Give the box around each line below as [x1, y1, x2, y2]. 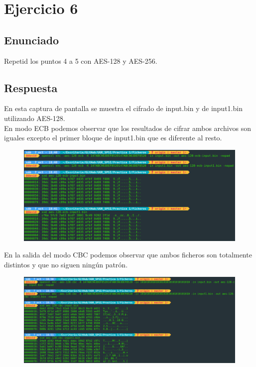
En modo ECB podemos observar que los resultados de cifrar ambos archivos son [4, 122, 252, 133]
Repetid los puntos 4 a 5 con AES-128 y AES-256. [4, 55, 157, 66]
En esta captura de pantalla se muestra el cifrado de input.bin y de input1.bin [4, 103, 243, 114]
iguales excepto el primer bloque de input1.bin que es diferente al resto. [4, 132, 222, 143]
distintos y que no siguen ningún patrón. [4, 259, 128, 269]
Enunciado [4, 32, 59, 47]
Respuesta [4, 80, 58, 95]
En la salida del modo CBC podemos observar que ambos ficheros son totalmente [4, 249, 252, 260]
